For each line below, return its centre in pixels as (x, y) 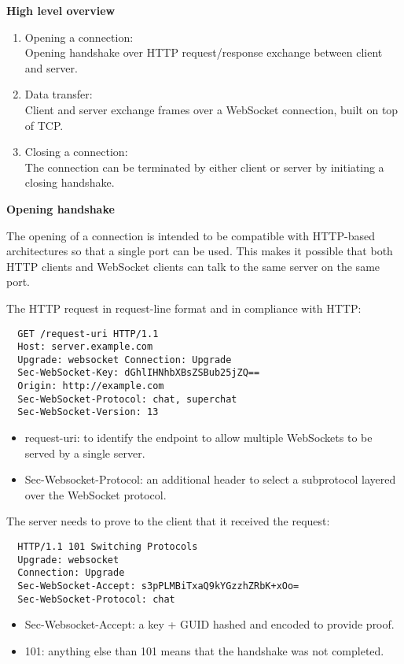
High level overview (61, 10)
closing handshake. (70, 182)
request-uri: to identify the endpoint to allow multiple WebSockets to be (198, 438)
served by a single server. (85, 453)
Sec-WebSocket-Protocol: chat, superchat (127, 399)
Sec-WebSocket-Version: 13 (88, 412)
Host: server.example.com (85, 347)
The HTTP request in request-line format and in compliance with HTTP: (184, 308)
